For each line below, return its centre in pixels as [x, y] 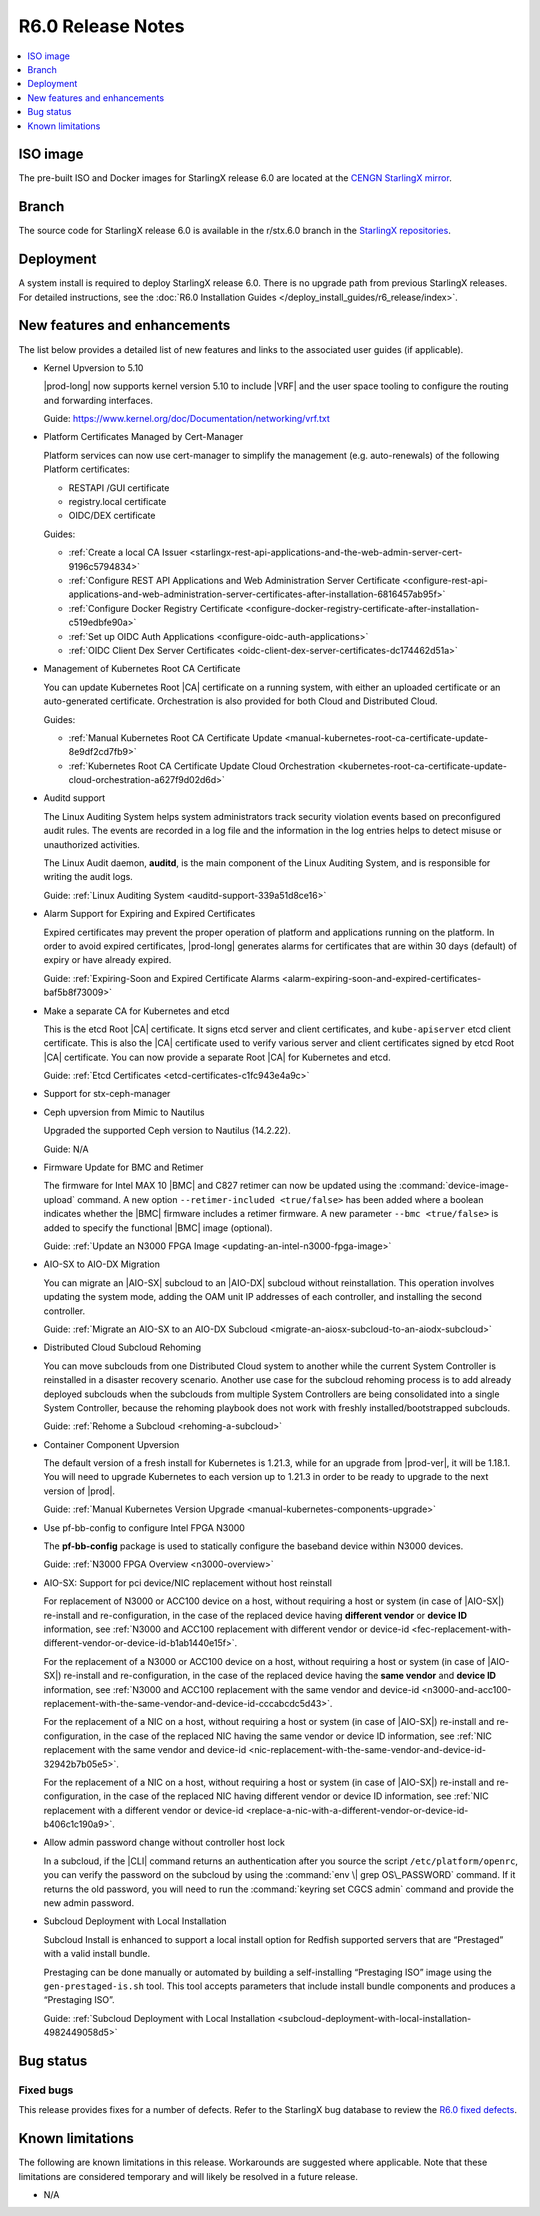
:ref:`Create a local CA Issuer [128, 552]
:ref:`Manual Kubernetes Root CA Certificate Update [175, 737]
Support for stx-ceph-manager [107, 1094]
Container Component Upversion [111, 1444]
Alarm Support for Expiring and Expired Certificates [149, 914]
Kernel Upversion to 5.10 [93, 367]
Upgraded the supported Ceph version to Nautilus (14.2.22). [167, 1131]
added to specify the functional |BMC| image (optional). [158, 1227]
